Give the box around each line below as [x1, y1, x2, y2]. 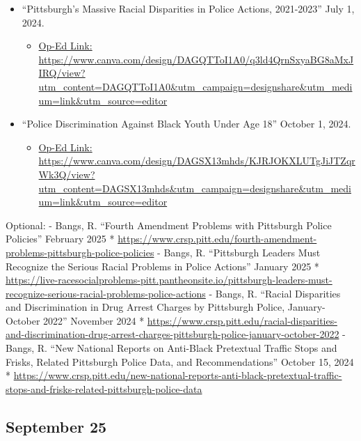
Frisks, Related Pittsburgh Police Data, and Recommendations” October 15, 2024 [6, 354, 354, 369]
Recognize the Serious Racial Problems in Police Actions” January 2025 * [6, 258, 319, 273]
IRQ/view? [38, 65, 86, 80]
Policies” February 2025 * [6, 231, 115, 246]
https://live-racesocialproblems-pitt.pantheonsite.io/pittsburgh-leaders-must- [6, 272, 332, 287]
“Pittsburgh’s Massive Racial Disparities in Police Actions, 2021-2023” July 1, [22, 1, 355, 15]
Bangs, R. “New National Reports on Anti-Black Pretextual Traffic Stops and [6, 341, 337, 355]
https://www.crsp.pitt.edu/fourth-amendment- [118, 231, 317, 246]
